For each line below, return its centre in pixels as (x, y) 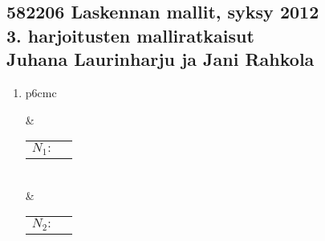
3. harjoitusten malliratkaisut (130, 35)
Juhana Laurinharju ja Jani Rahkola (160, 59)
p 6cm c (41, 92)
